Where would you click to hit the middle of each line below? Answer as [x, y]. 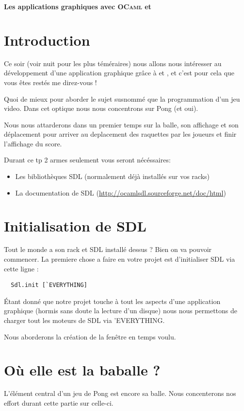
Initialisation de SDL [75, 226]
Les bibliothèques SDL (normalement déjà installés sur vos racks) [113, 176]
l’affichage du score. [33, 143]
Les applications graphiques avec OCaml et [78, 6]
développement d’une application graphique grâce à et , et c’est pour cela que [119, 73]
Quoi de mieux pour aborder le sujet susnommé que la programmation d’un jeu [122, 98]
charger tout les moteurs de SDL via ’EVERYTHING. [84, 320]
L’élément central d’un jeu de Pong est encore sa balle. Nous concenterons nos [120, 393]
